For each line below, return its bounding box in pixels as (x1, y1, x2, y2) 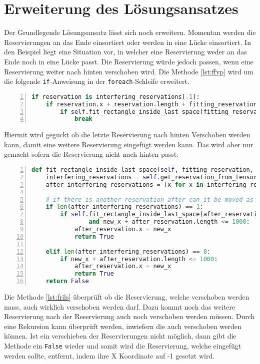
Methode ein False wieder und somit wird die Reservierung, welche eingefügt (4, 341, 241, 351)
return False (45, 278, 89, 285)
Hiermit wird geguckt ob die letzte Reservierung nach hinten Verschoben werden (4, 129, 250, 140)
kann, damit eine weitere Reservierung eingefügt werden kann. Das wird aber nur (4, 139, 253, 149)
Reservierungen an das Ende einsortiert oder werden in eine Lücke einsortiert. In (4, 36, 251, 47)
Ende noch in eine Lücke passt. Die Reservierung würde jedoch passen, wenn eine (4, 56, 253, 66)
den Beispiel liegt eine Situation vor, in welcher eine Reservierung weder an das (4, 46, 247, 57)
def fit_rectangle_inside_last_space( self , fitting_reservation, (31, 166, 253, 174)
